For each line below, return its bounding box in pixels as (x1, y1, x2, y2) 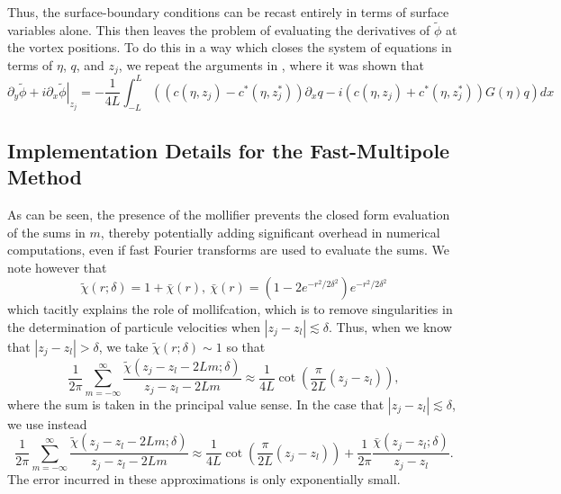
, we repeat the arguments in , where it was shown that (118, 56, 424, 74)
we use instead (7, 414, 87, 433)
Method (7, 163, 82, 191)
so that (226, 337, 266, 355)
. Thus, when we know (328, 317, 452, 336)
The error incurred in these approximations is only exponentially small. (7, 470, 401, 489)
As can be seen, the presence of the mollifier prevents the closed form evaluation (7, 204, 450, 223)
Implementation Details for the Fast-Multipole (7, 136, 450, 164)
